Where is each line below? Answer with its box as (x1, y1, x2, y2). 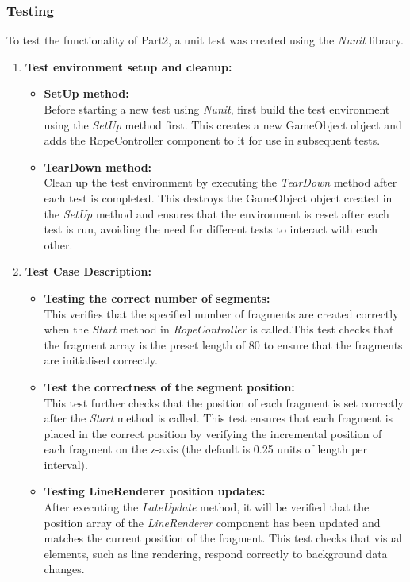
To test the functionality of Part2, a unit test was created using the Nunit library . (6, 32, 404, 48)
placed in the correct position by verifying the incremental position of (44, 425, 382, 441)
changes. (44, 561, 85, 577)
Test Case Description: (25, 263, 152, 279)
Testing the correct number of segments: (44, 289, 270, 306)
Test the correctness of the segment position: (44, 378, 295, 395)
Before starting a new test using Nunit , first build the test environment (44, 101, 390, 117)
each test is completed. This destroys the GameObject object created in (44, 189, 393, 206)
